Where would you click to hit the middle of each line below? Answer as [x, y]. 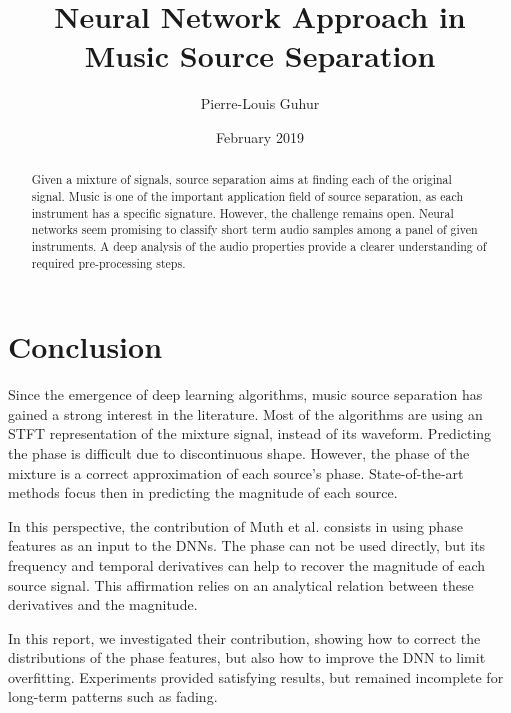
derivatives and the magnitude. [103, 604]
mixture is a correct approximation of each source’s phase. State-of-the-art [236, 472]
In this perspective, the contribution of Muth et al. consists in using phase [235, 525]
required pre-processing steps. [108, 262]
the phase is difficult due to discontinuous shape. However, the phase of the [239, 452]
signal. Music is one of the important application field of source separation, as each [247, 195]
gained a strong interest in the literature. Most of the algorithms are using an [245, 413]
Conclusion [85, 346]
